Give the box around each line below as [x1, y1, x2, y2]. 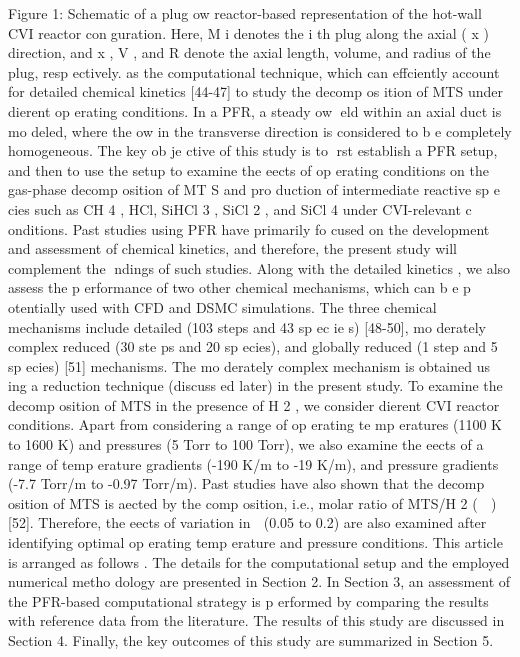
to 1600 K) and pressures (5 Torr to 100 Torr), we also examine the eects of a [8, 434, 484, 455]
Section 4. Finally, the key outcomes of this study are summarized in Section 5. [8, 630, 494, 650]
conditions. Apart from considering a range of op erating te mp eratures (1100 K [8, 414, 503, 435]
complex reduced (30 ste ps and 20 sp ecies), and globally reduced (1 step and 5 [8, 336, 498, 357]
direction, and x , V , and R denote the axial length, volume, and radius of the [8, 42, 491, 63]
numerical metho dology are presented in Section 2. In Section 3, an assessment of [8, 571, 511, 592]
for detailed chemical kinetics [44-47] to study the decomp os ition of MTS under [8, 81, 503, 102]
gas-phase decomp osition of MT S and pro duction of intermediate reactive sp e [8, 179, 500, 200]
